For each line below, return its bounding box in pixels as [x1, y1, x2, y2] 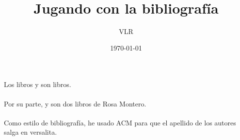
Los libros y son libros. [4, 79, 71, 89]
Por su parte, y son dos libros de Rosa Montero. [4, 98, 146, 108]
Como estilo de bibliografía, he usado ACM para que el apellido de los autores [4, 117, 236, 127]
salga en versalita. [4, 127, 57, 137]
